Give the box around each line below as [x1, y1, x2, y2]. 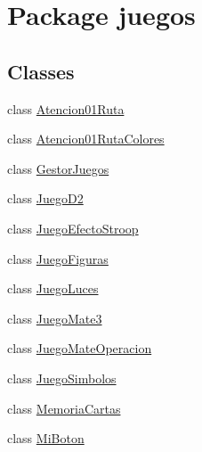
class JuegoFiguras [7, 249, 109, 267]
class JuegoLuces [7, 279, 99, 298]
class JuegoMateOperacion [7, 339, 152, 357]
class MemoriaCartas [7, 399, 121, 417]
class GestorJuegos [7, 159, 109, 177]
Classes [7, 57, 75, 85]
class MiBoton [7, 429, 85, 448]
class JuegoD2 [7, 189, 84, 208]
